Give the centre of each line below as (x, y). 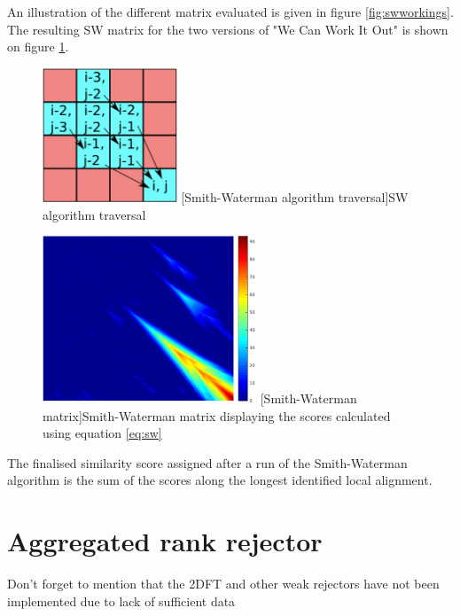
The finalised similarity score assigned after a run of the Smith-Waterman (207, 462)
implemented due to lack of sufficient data (121, 600)
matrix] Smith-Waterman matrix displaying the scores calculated (217, 415)
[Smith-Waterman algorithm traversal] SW (295, 196)
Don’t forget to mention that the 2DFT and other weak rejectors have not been (223, 584)
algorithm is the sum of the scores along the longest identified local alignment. (220, 480)
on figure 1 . (38, 47)
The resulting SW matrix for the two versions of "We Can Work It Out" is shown (228, 29)
